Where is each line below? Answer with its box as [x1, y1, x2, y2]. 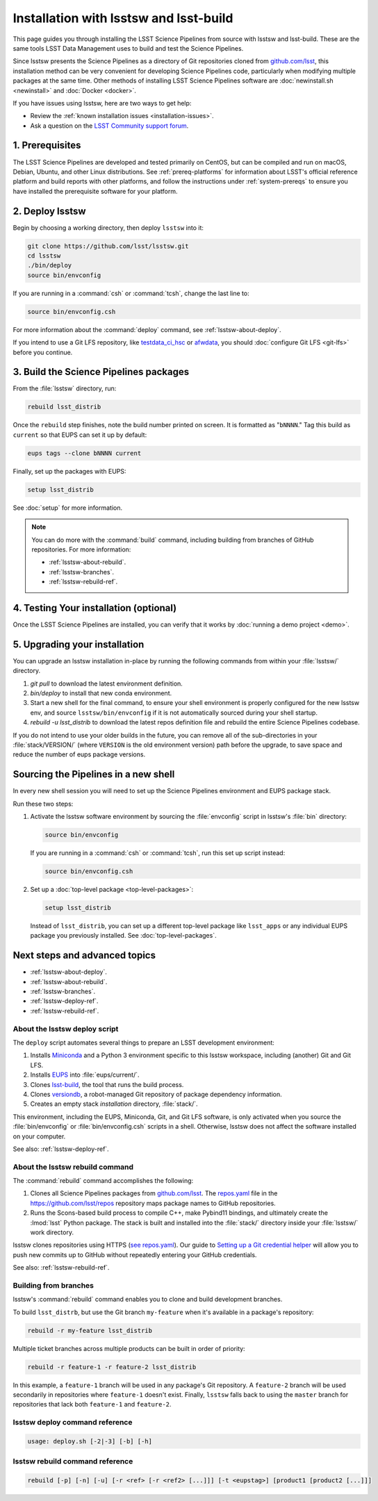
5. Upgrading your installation [13, 638, 145, 650]
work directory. [30, 1228, 74, 1236]
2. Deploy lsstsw [13, 205, 86, 217]
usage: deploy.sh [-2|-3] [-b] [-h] [27, 1437, 153, 1445]
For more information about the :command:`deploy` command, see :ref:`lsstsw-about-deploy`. [13, 325, 281, 333]
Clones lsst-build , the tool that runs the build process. [30, 1080, 184, 1088]
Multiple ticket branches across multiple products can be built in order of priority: [13, 1344, 246, 1352]
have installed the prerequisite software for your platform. [13, 187, 178, 195]
